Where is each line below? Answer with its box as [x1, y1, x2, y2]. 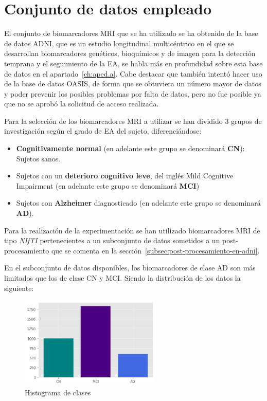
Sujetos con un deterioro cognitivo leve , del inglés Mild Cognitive [16, 170, 234, 181]
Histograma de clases [25, 387, 91, 398]
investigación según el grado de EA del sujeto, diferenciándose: [4, 125, 202, 136]
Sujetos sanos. [16, 153, 61, 163]
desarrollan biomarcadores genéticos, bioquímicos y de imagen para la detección [4, 48, 256, 59]
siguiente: [4, 282, 34, 293]
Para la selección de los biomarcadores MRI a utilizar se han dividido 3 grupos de [4, 115, 262, 126]
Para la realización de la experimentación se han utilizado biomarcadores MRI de [4, 225, 260, 235]
